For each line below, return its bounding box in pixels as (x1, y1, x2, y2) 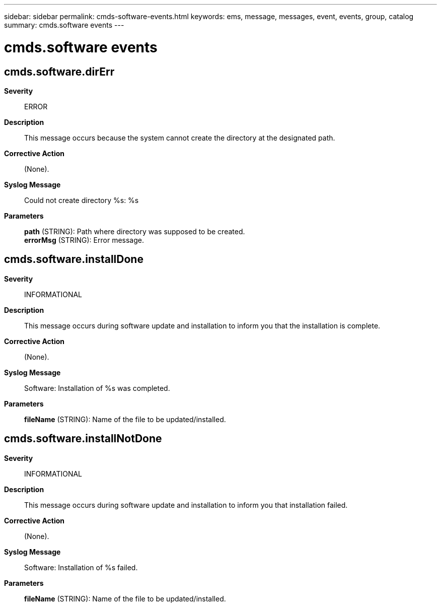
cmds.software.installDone (4, 253, 143, 266)
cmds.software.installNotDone (4, 432, 162, 445)
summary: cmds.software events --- (4, 21, 124, 29)
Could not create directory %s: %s (24, 195, 139, 205)
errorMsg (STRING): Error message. (24, 235, 144, 244)
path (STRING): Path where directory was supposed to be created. (24, 227, 245, 236)
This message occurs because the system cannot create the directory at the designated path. (24, 133, 335, 142)
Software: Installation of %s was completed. (24, 383, 170, 392)
